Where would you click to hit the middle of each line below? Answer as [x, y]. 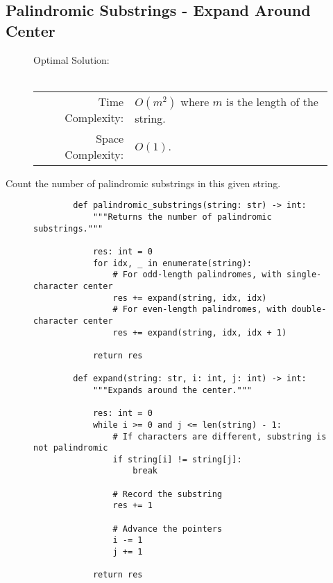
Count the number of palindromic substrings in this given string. [143, 183]
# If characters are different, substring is [220, 436]
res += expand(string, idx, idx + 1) [200, 332]
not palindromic [71, 448]
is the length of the [272, 101]
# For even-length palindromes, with [200, 310]
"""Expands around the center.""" [172, 390]
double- [309, 310]
